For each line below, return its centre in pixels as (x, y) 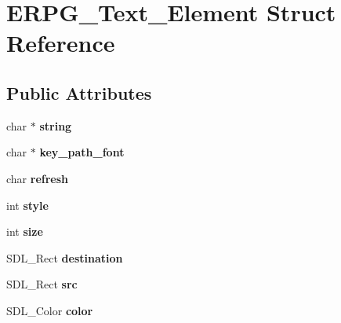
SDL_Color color (50, 310)
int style (27, 205)
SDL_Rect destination (65, 257)
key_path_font (82, 152)
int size (25, 231)
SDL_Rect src (42, 284)
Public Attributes (79, 92)
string (56, 125)
